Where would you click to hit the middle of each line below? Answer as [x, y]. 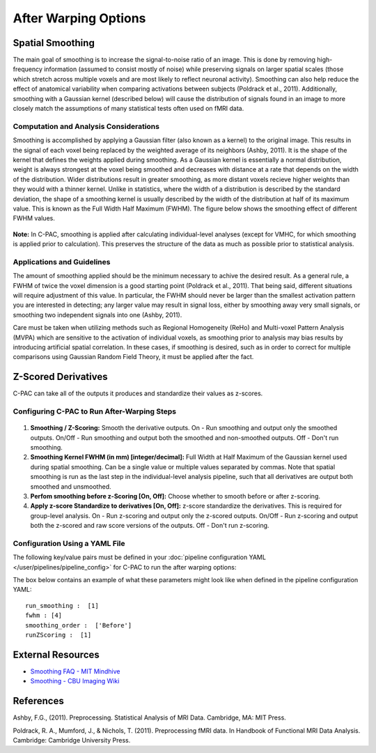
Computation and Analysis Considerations [86, 126]
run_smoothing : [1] [62, 606]
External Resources [56, 654]
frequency [28, 69]
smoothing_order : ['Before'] [79, 625]
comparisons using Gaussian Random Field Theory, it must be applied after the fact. [133, 357]
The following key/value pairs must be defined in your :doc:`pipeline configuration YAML [139, 557]
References [38, 701]
